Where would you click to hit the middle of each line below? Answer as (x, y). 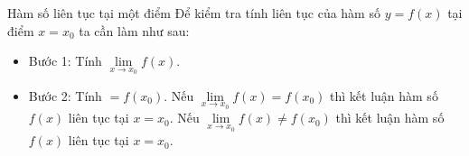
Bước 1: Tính (65, 61)
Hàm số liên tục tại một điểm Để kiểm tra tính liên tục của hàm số (194, 13)
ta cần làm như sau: (134, 30)
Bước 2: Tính (65, 95)
